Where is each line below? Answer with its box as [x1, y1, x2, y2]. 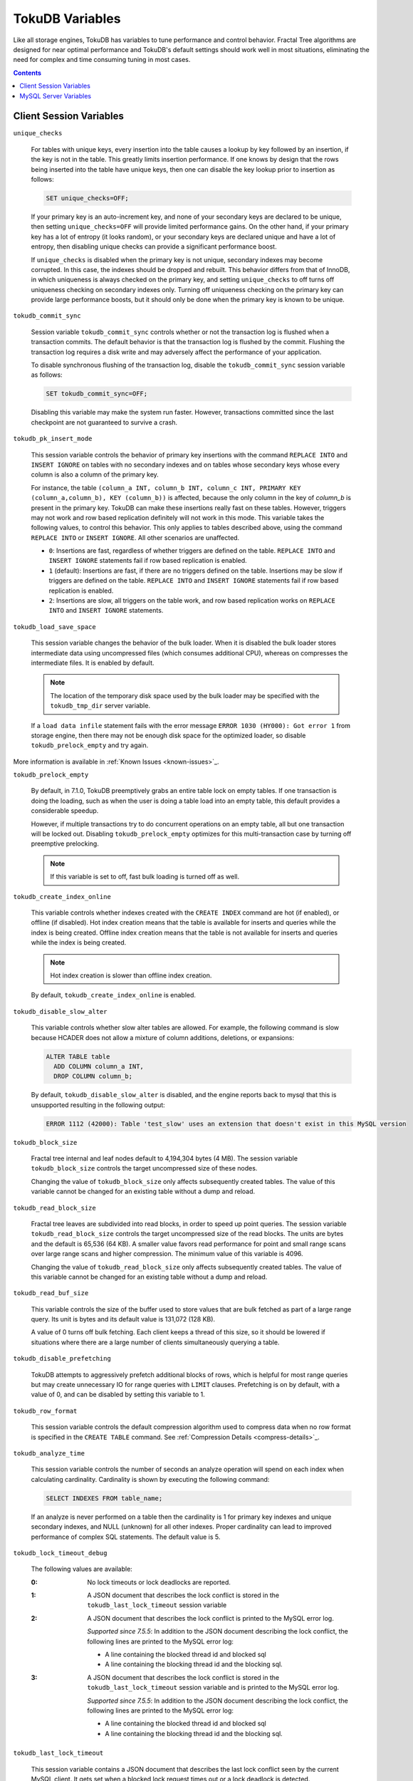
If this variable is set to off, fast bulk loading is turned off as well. [50, 873, 240, 881]
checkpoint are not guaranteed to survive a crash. [31, 417, 178, 427]
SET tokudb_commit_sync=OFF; [46, 390, 148, 398]
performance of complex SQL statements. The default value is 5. [31, 1532, 221, 1541]
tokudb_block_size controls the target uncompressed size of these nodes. [31, 1164, 258, 1173]
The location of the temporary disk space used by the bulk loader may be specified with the [50, 691, 320, 700]
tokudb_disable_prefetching [13, 1354, 112, 1363]
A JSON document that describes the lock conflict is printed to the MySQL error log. [87, 1614, 334, 1622]
